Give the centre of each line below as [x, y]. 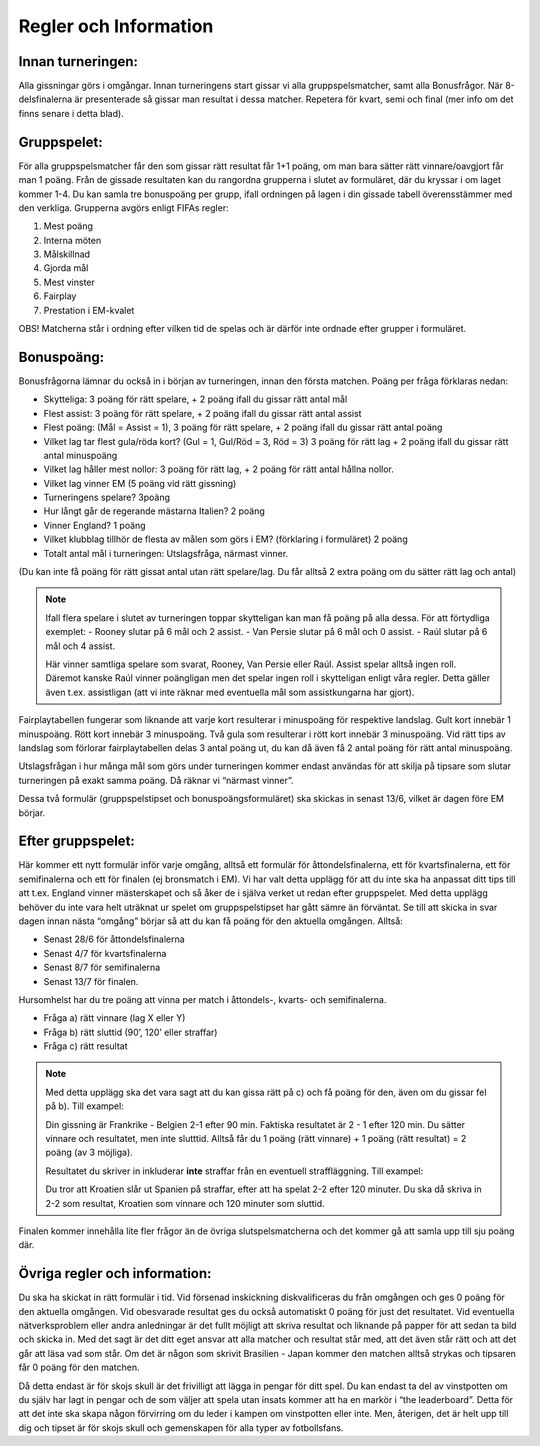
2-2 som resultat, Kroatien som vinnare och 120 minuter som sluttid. [185, 1203]
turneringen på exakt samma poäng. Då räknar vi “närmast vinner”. [156, 780]
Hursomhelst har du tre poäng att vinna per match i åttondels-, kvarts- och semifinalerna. [202, 999]
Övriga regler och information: [115, 1273]
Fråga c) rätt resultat [86, 1046]
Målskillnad [66, 254]
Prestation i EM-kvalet [89, 310]
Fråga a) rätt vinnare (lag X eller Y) [114, 1018]
